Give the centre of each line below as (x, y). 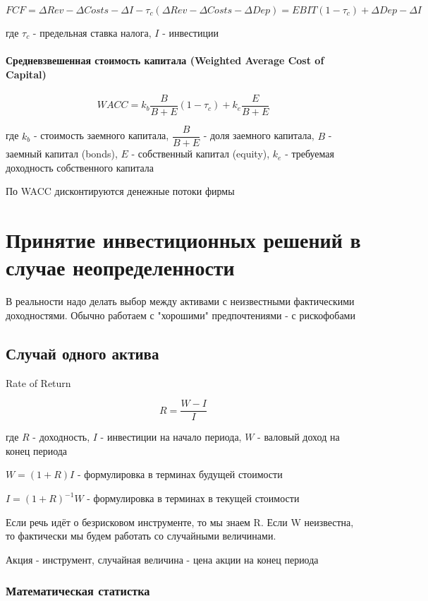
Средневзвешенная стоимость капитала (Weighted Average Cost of (165, 60)
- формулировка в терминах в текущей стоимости (193, 498)
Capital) (26, 74)
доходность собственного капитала (80, 167)
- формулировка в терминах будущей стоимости (180, 474)
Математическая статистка (78, 591)
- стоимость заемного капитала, (101, 135)
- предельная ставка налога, (92, 32)
